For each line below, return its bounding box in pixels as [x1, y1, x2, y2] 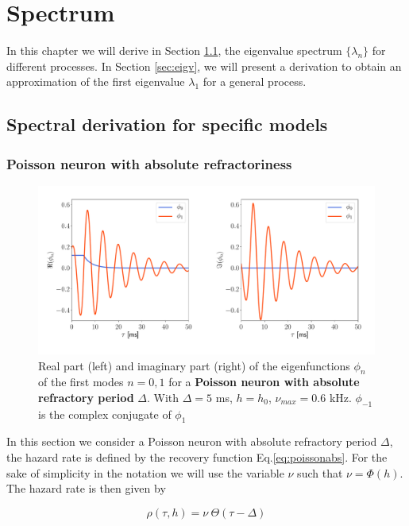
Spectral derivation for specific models [6, 112, 328, 137]
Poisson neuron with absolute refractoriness [6, 153, 292, 173]
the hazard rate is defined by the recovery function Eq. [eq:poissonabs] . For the [6, 449, 388, 466]
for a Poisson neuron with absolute [168, 373, 360, 390]
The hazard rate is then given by [6, 480, 166, 497]
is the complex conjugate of [38, 405, 172, 422]
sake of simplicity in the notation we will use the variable [6, 464, 284, 481]
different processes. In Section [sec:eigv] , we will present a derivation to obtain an [6, 57, 402, 74]
